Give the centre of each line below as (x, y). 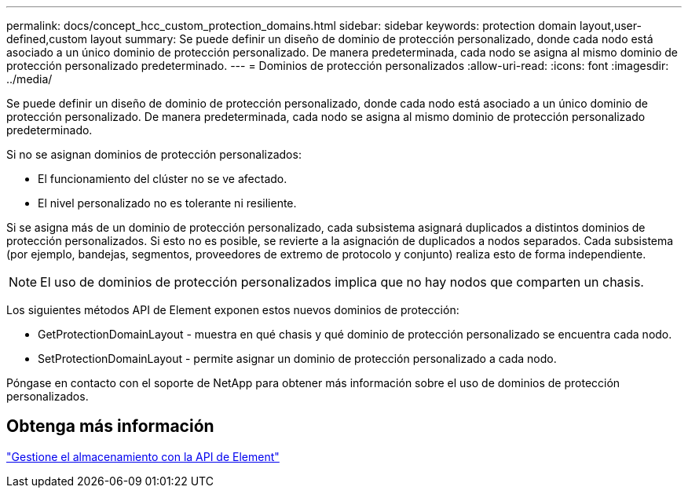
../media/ (29, 79)
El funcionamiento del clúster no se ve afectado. (163, 179)
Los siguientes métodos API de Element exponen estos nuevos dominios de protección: (233, 310)
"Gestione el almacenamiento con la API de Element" (143, 456)
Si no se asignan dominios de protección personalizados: (154, 154)
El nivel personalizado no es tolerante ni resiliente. (167, 203)
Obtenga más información (110, 426)
